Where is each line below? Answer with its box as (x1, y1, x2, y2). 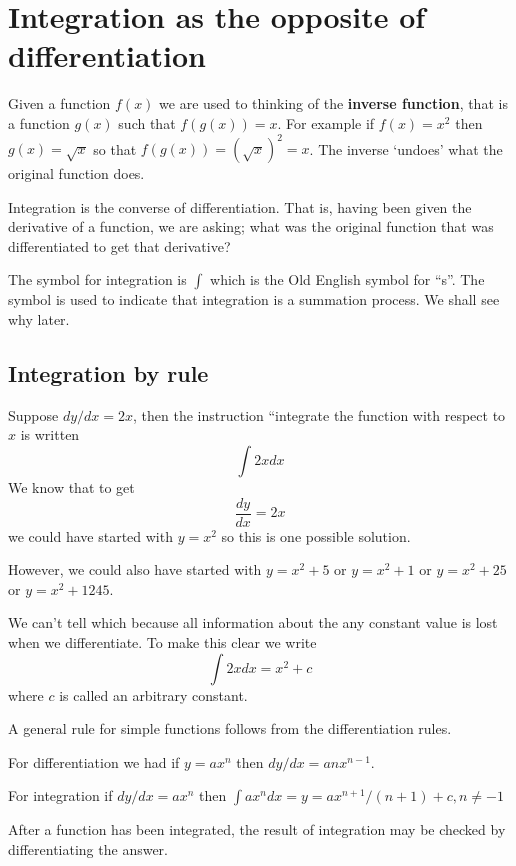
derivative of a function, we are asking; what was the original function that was (8, 216, 494, 237)
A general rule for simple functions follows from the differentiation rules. (8, 718, 452, 739)
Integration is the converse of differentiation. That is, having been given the (8, 196, 472, 217)
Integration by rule (8, 357, 209, 388)
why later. (8, 308, 70, 329)
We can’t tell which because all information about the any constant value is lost (8, 612, 498, 633)
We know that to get (8, 476, 135, 497)
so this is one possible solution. (221, 525, 411, 546)
